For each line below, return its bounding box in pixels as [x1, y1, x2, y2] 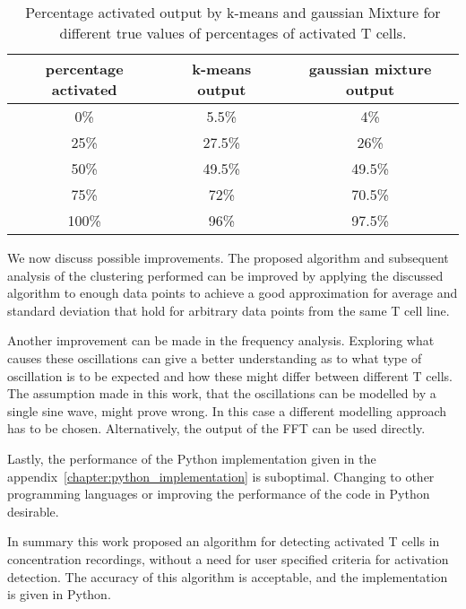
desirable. [7, 501, 59, 520]
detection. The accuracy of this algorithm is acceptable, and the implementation [7, 567, 448, 586]
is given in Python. [7, 585, 111, 604]
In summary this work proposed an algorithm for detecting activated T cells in [7, 532, 440, 551]
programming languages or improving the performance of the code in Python [7, 484, 430, 503]
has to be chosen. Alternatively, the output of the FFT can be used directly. [7, 419, 426, 438]
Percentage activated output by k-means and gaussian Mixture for [25, 2, 441, 22]
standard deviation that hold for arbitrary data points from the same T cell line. [7, 300, 450, 319]
